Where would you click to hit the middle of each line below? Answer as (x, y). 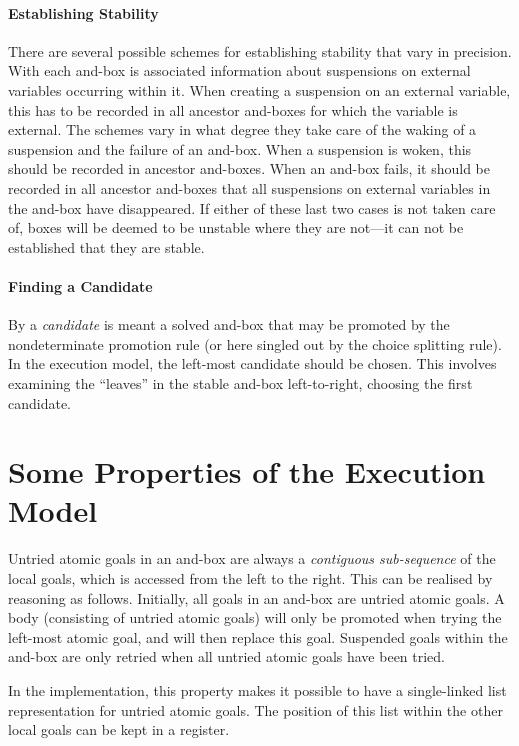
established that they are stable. (106, 246)
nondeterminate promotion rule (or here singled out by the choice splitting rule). (255, 343)
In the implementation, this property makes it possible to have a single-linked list (257, 689)
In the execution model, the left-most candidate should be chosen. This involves (252, 363)
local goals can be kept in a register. (119, 729)
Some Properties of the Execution (247, 471)
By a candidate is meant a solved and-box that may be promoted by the (229, 324)
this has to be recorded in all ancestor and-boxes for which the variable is (233, 109)
